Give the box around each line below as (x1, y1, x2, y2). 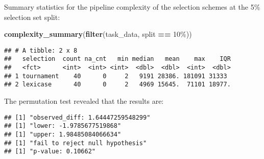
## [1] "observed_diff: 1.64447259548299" (4, 113, 151, 121)
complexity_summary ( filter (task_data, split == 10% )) (4, 29, 192, 39)
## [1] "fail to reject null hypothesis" (4, 139, 147, 147)
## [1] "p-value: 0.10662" (4, 148, 95, 155)
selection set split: (4, 11, 60, 22)
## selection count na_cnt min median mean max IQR (4, 55, 231, 63)
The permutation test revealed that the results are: (4, 96, 164, 106)
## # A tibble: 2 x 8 (4, 47, 78, 54)
